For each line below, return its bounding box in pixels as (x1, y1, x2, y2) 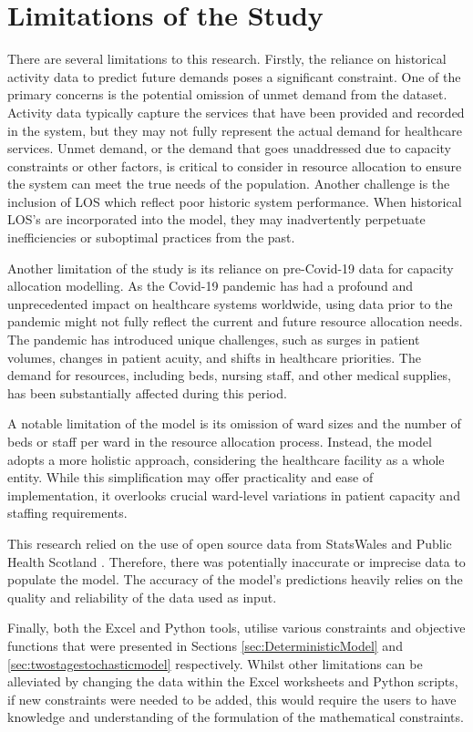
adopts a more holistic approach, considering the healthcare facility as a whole (7, 449, 445, 469)
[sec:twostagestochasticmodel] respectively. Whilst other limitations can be (7, 654, 423, 673)
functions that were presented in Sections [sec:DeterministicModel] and (7, 635, 403, 655)
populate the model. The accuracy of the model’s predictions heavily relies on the (7, 570, 463, 589)
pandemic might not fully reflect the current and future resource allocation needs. (7, 312, 463, 331)
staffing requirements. (7, 503, 128, 522)
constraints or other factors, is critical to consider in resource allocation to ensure (7, 156, 462, 175)
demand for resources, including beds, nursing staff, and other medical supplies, (7, 366, 451, 385)
